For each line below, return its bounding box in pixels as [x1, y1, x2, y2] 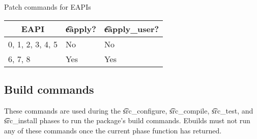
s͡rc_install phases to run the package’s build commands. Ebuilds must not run [4, 115, 250, 126]
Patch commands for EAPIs [4, 2, 91, 12]
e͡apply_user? [104, 22, 159, 35]
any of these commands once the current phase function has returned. [4, 125, 222, 135]
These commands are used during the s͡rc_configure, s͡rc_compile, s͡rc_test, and [4, 105, 253, 116]
